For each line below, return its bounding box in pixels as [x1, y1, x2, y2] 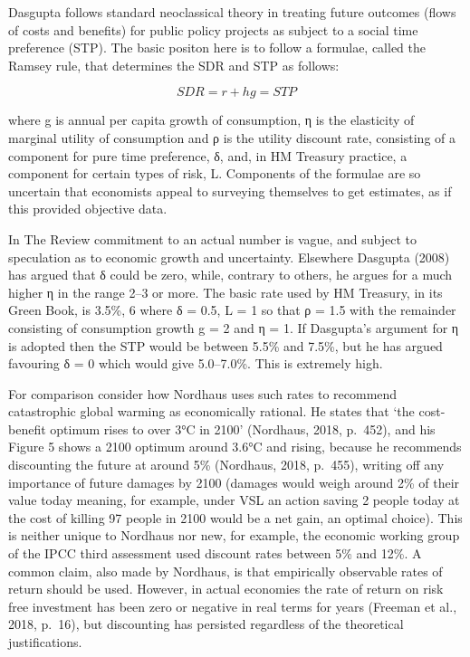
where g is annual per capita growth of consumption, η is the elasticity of [8, 110, 415, 129]
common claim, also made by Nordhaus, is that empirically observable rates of [8, 561, 443, 580]
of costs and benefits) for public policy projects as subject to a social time [8, 20, 418, 39]
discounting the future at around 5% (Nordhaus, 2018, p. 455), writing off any [8, 455, 445, 474]
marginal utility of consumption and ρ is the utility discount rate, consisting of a [8, 128, 456, 147]
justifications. [8, 633, 82, 651]
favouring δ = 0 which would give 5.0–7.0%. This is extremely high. [8, 354, 383, 373]
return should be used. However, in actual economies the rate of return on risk [8, 579, 444, 598]
